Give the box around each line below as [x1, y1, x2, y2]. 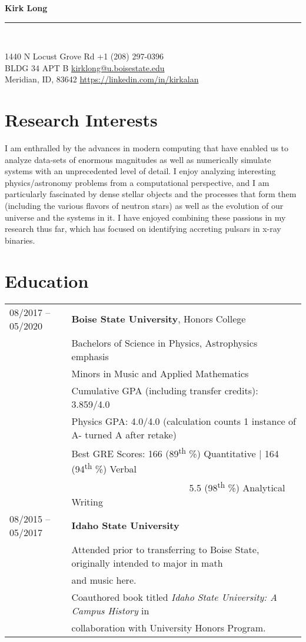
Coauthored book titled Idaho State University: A [71, 590, 277, 604]
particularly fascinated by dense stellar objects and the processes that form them [5, 188, 297, 200]
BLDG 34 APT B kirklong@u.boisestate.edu [5, 61, 165, 74]
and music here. [71, 573, 137, 587]
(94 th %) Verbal [71, 460, 137, 476]
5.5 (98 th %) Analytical [189, 479, 285, 495]
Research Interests [5, 108, 158, 132]
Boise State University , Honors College [71, 312, 246, 326]
